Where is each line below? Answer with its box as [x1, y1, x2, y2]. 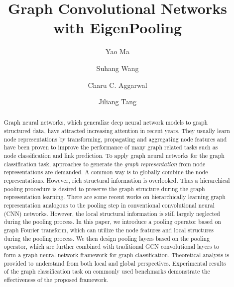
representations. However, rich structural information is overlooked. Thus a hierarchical [3, 176, 230, 185]
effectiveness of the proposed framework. [3, 275, 109, 284]
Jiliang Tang [98, 96, 137, 107]
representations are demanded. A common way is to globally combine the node [3, 168, 208, 176]
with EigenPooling [53, 17, 182, 38]
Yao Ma [106, 46, 129, 57]
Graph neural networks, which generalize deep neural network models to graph [3, 118, 208, 127]
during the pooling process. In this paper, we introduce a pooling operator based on [3, 217, 221, 226]
